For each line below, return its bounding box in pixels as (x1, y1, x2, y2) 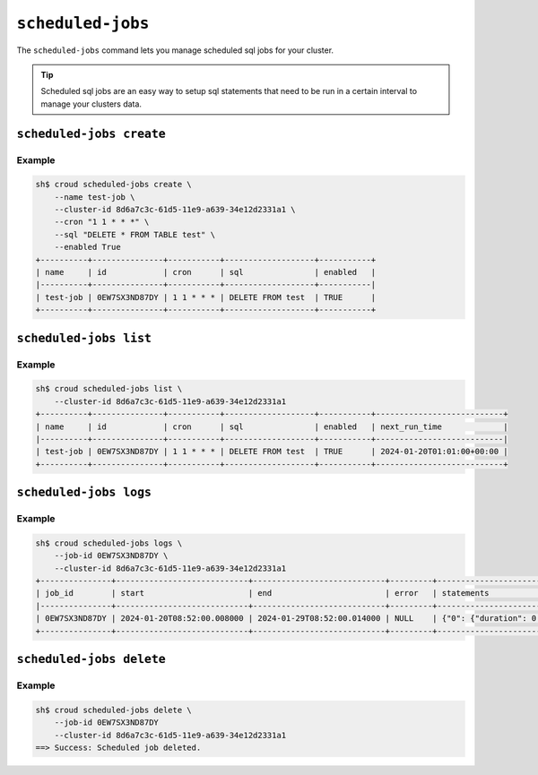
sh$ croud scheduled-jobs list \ (35, 383, 183, 394)
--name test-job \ (54, 192, 135, 202)
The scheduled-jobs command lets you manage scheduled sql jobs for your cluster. (16, 45, 334, 56)
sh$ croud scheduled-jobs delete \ (35, 704, 192, 715)
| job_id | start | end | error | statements (35, 588, 490, 598)
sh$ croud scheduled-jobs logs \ (35, 538, 183, 548)
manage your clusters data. (40, 99, 143, 109)
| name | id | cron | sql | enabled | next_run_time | (35, 421, 508, 432)
